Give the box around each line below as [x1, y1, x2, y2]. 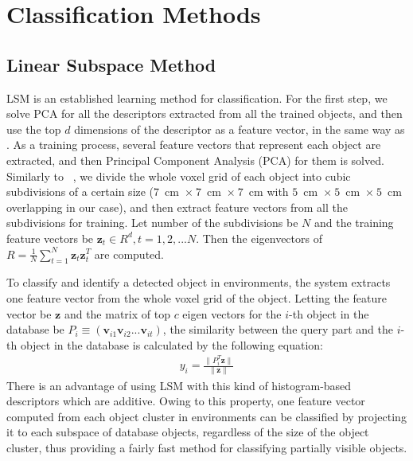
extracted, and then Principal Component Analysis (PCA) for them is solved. [6, 151, 384, 168]
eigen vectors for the [182, 305, 282, 322]
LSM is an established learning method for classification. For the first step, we [6, 89, 388, 106]
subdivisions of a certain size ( [6, 183, 154, 200]
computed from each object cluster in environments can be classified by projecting [6, 408, 407, 424]
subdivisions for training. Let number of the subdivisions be [6, 214, 298, 231]
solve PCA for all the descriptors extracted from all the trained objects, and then [6, 105, 403, 122]
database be [6, 321, 64, 338]
